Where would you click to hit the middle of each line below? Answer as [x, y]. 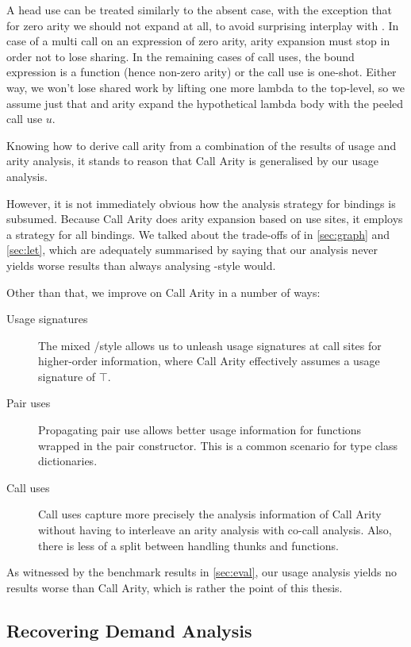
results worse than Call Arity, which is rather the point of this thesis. [175, 587]
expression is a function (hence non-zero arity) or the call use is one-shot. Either [202, 72]
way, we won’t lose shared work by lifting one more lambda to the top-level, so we [205, 87]
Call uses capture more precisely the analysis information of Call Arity [210, 514]
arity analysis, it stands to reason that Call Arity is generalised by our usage [193, 161]
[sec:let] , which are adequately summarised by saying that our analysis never [192, 250]
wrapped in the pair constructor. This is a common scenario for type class [218, 445]
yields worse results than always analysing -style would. [141, 265]
